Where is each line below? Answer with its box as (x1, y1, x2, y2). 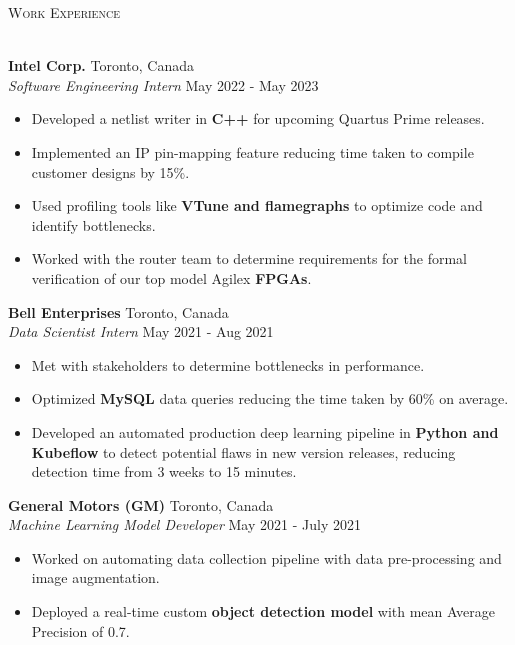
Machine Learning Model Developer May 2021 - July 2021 (8, 514, 361, 535)
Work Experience (8, 2, 120, 22)
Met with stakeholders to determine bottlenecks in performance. (31, 354, 425, 375)
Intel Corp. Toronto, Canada (8, 55, 194, 76)
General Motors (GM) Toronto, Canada (8, 494, 274, 515)
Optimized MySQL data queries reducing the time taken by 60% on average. (31, 388, 509, 409)
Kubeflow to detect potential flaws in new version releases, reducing (31, 441, 456, 462)
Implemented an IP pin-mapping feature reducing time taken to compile (31, 141, 474, 162)
